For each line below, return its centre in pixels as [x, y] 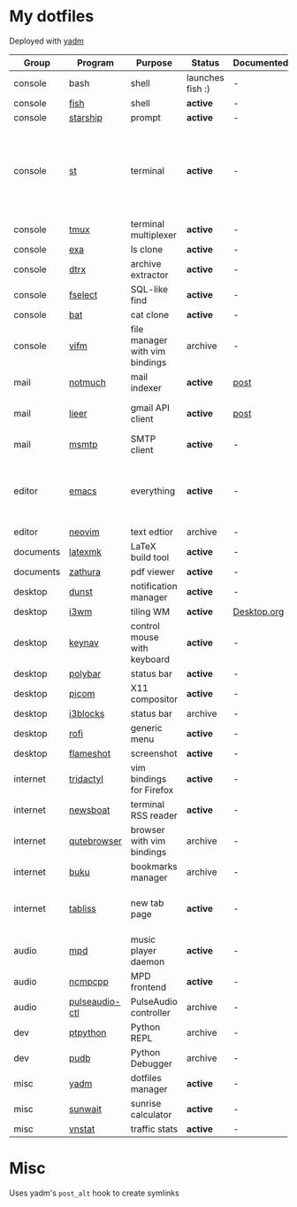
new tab [147, 903]
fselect [84, 294]
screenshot [154, 753]
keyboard [150, 659]
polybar [85, 674]
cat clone [150, 315]
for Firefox [152, 790]
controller [150, 1012]
